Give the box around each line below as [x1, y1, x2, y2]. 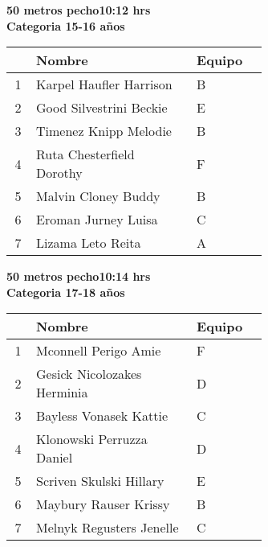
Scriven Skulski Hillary [36, 471, 164, 491]
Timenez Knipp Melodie [36, 121, 172, 141]
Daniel [36, 448, 73, 467]
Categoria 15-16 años [6, 17, 125, 34]
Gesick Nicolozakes [36, 364, 142, 384]
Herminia [36, 383, 88, 402]
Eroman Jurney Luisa [36, 210, 158, 229]
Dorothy [36, 163, 83, 183]
